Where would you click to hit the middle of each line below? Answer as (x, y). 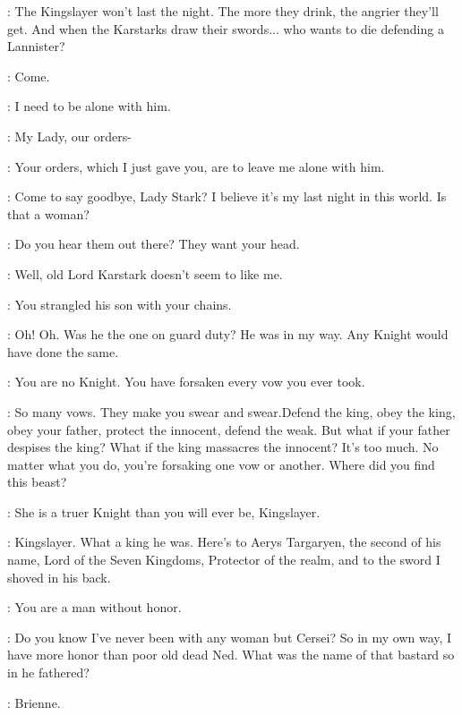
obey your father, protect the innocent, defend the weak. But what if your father (229, 429)
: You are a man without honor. (94, 607)
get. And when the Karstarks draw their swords (138, 28)
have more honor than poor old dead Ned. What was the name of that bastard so (231, 655)
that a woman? (48, 213)
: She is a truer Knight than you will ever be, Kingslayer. (164, 511)
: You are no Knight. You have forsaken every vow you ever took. (186, 382)
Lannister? (36, 46)
